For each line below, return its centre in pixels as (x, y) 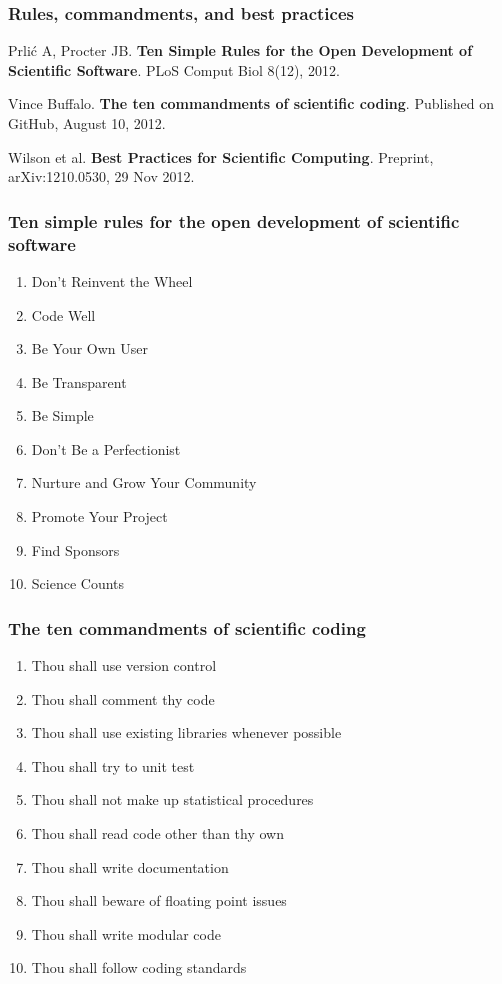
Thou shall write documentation (130, 866)
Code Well (63, 314)
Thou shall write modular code (126, 933)
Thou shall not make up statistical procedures (172, 799)
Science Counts (78, 583)
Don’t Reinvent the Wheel (112, 280)
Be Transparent (79, 381)
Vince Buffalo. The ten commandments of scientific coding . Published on (251, 103)
